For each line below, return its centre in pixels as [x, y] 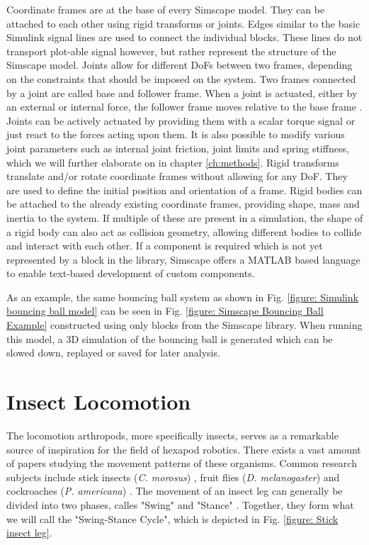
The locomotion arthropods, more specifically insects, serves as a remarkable [172, 435]
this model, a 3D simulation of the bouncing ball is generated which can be [170, 338]
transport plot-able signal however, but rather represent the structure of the [171, 51]
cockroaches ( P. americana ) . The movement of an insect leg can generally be [175, 491]
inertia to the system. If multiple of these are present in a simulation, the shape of [185, 217]
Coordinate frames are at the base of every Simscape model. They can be [166, 9]
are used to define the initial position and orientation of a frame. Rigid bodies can [184, 190]
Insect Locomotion [99, 401]
